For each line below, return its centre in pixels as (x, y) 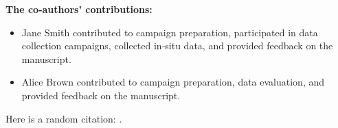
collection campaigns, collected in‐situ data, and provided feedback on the (177, 46)
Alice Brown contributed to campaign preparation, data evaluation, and (173, 82)
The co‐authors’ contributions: (79, 9)
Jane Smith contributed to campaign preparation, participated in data (170, 32)
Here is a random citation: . (64, 118)
